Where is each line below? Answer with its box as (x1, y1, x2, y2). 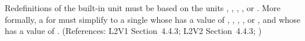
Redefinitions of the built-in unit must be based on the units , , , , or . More (5, 2, 281, 13)
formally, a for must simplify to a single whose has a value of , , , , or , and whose (5, 13, 301, 25)
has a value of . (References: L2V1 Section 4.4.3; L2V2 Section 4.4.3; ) (5, 25, 262, 37)
